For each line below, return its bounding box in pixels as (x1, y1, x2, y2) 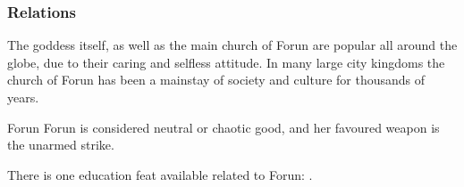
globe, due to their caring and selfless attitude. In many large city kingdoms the (7, 53, 445, 71)
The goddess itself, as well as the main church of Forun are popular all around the (7, 36, 458, 54)
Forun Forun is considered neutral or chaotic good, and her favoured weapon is (7, 118, 440, 136)
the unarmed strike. (7, 135, 114, 154)
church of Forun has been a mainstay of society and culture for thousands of (7, 70, 426, 89)
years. (7, 88, 39, 106)
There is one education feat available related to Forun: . (7, 165, 313, 183)
